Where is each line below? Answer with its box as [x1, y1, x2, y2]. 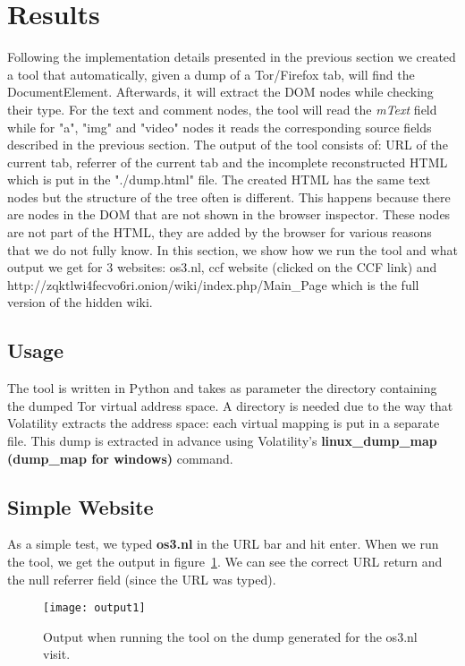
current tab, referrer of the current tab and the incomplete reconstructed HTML [7, 152, 448, 171]
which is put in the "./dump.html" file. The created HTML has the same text [7, 170, 431, 189]
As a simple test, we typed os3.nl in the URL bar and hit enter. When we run [7, 534, 439, 553]
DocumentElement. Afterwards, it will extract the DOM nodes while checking [7, 82, 434, 101]
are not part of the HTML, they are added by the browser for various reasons [7, 223, 432, 242]
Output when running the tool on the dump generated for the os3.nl [43, 627, 418, 645]
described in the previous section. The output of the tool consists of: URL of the [7, 135, 448, 154]
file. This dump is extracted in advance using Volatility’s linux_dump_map [7, 431, 437, 450]
